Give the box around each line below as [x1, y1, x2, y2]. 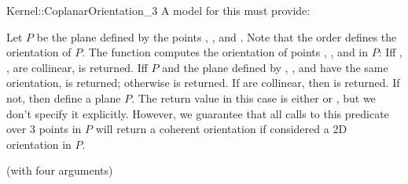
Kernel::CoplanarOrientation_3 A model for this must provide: [6, 2, 311, 18]
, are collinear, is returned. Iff [6, 59, 148, 75]
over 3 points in [6, 121, 82, 137]
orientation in [6, 135, 72, 152]
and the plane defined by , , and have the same [162, 59, 388, 75]
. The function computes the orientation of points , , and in [82, 44, 369, 60]
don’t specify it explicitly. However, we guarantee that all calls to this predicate [6, 105, 389, 121]
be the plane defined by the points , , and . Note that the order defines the [36, 28, 397, 45]
